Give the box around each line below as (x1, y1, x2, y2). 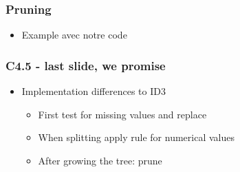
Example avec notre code (21, 28, 127, 42)
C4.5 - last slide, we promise (6, 56, 166, 74)
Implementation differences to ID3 (21, 84, 166, 98)
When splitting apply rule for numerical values (38, 130, 234, 144)
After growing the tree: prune (38, 153, 162, 167)
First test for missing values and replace (38, 107, 207, 121)
